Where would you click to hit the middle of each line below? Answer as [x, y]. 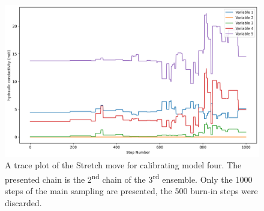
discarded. [23, 202]
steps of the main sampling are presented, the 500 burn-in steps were [131, 191]
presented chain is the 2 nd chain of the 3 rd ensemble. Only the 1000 [129, 178]
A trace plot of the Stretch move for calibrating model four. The [123, 165]
